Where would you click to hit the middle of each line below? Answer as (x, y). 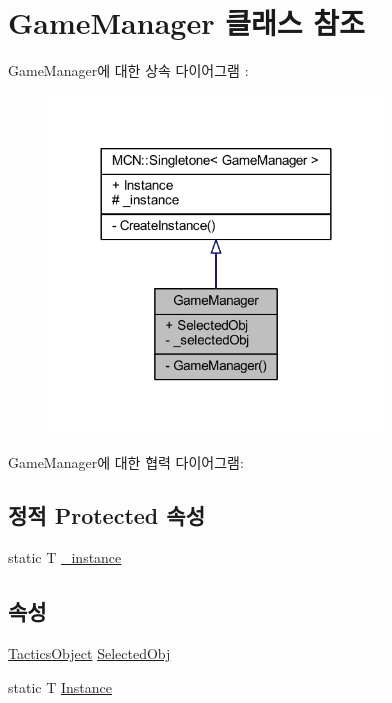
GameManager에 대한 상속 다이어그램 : (128, 70)
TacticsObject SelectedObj (89, 653)
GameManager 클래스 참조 (186, 22)
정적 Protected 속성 (106, 515)
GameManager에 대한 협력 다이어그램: (126, 461)
